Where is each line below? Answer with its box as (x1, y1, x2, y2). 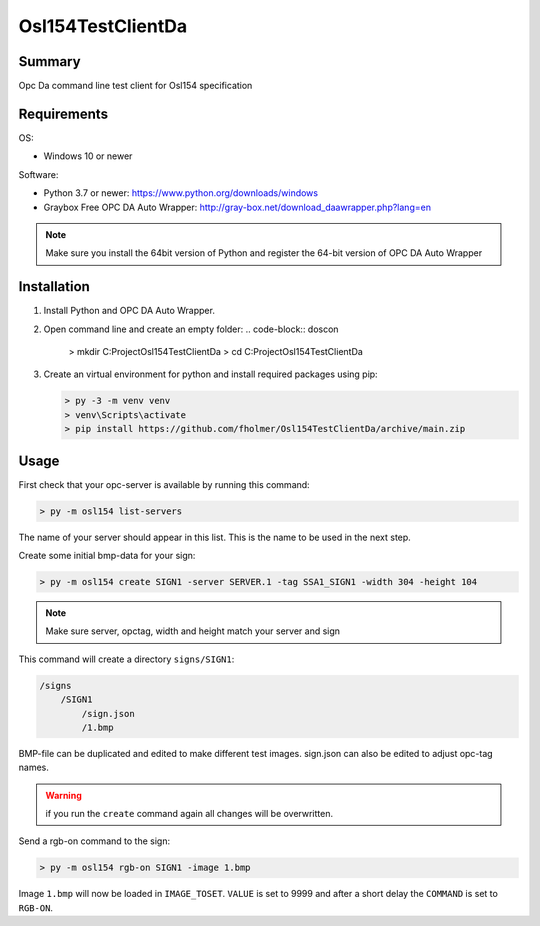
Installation (18, 278, 90, 295)
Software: (18, 168, 59, 180)
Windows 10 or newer (43, 150, 133, 162)
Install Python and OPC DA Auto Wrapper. (43, 305, 215, 317)
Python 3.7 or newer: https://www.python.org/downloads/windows (43, 187, 319, 199)
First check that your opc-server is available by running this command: (18, 478, 310, 490)
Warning (45, 789, 82, 801)
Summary (18, 53, 81, 70)
